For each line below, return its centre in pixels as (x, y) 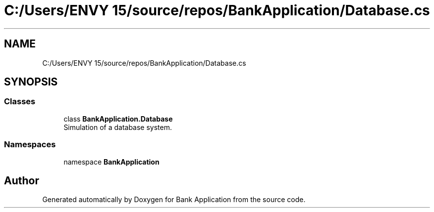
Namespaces (30, 145)
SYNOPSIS (31, 82)
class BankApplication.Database (118, 119)
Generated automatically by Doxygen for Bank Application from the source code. (174, 200)
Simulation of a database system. (118, 127)
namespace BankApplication (111, 162)
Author (22, 180)
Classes (20, 102)
